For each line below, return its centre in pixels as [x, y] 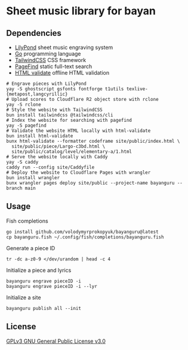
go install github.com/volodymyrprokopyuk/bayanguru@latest [83, 232]
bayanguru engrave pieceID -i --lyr [52, 286]
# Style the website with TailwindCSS [54, 110]
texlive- [137, 89]
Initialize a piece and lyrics [39, 270]
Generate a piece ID [31, 248]
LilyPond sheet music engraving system [64, 47]
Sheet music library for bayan [81, 11]
